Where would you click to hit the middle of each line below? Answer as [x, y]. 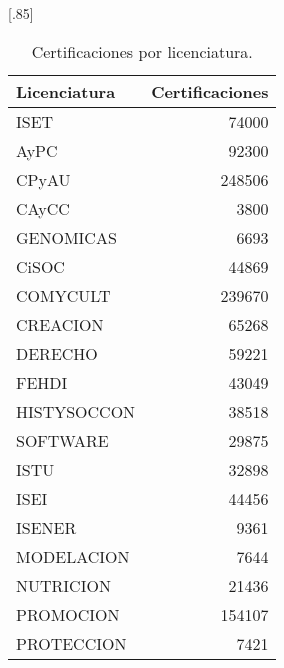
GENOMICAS [66, 237]
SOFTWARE [62, 440]
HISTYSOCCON [76, 411]
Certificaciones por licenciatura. [142, 51]
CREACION [60, 324]
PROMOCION [68, 614]
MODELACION [73, 556]
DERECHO [57, 353]
